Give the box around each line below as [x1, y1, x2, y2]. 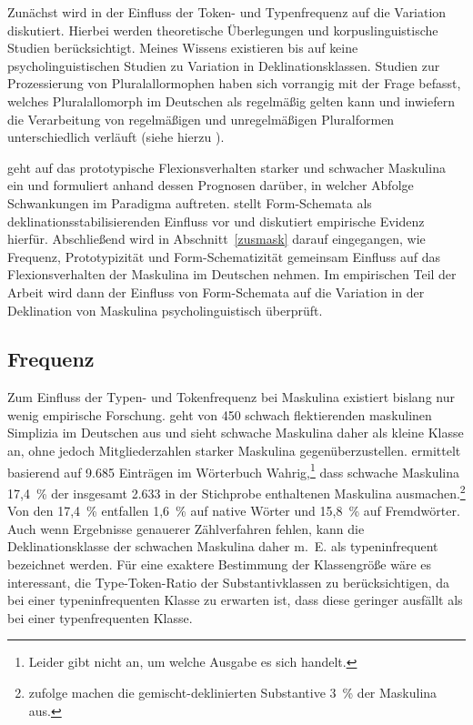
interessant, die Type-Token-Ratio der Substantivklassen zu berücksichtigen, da [7, 572, 450, 591]
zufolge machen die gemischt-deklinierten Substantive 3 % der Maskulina [28, 682, 438, 701]
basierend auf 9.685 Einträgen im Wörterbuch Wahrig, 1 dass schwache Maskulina [7, 459, 460, 481]
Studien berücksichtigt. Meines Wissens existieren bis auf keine [7, 38, 358, 57]
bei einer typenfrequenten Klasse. [7, 608, 193, 627]
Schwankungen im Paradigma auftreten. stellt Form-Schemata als [7, 193, 372, 212]
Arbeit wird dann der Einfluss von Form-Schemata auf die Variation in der [7, 282, 425, 301]
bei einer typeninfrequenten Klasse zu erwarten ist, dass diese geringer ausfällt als [7, 590, 463, 609]
